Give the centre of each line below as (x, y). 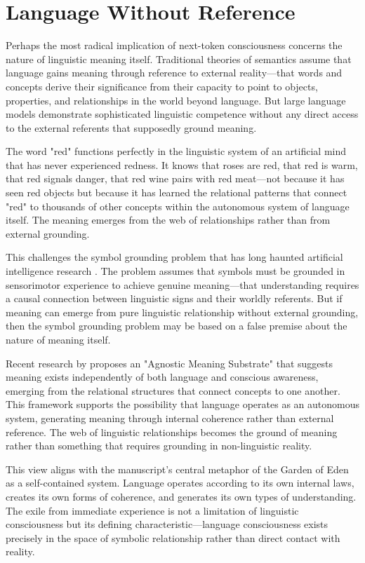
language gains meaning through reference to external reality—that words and (174, 73)
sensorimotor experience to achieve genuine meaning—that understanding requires (182, 284)
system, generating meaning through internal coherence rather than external (170, 418)
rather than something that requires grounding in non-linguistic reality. (159, 446)
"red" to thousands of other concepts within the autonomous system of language (178, 206)
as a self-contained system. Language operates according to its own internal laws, (180, 483)
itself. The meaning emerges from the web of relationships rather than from (168, 220)
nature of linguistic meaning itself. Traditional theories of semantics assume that (179, 59)
